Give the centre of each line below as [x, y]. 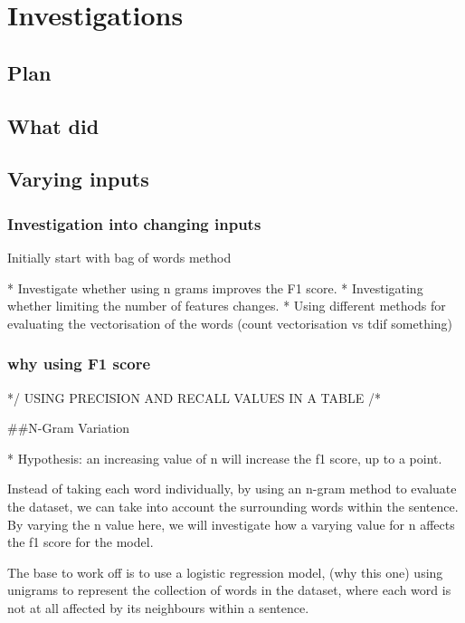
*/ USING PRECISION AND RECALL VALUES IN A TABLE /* [194, 397]
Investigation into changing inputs [134, 223]
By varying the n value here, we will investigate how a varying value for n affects [231, 524]
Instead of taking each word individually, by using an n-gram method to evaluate [232, 489]
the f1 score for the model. [81, 542]
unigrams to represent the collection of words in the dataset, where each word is [229, 590]
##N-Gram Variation [69, 428]
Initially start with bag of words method [119, 257]
